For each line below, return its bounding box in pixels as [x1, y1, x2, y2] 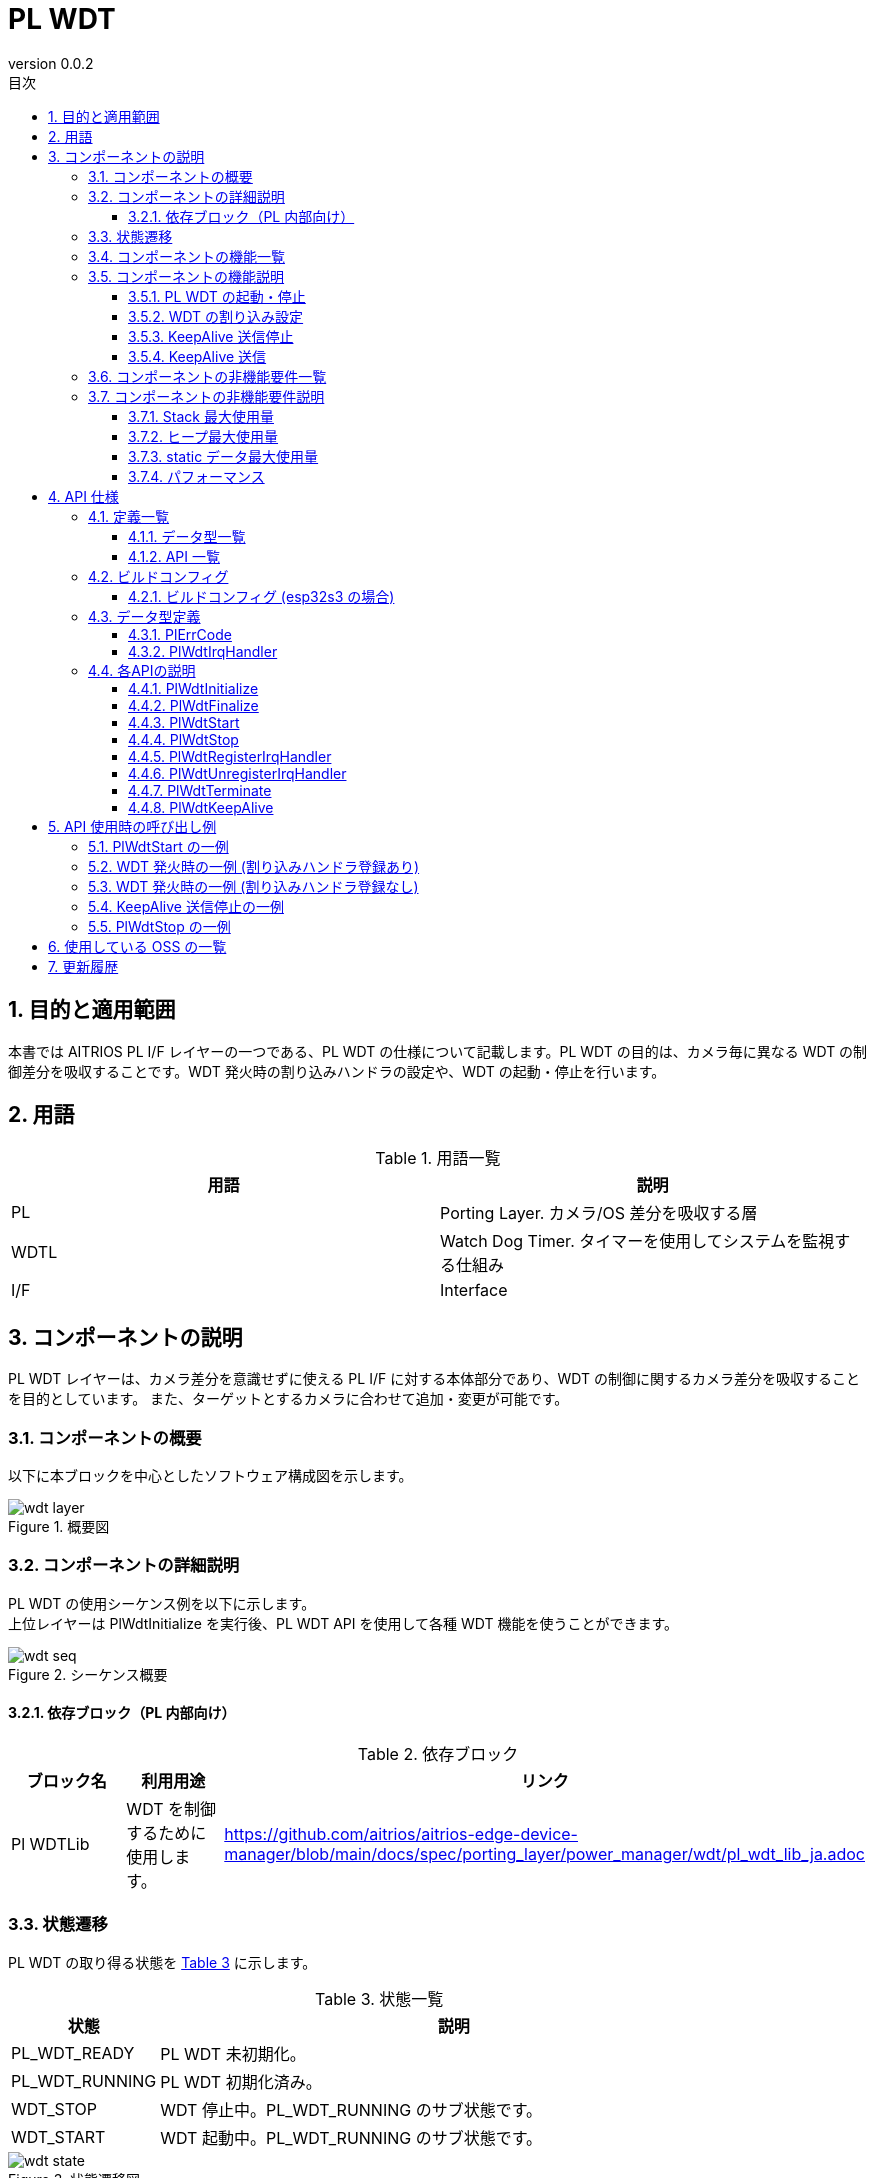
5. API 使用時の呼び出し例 [48, 817, 217, 835]
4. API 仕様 [48, 487, 119, 505]
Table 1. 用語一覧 [375, 1148, 501, 1169]
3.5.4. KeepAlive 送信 [128, 347, 267, 365]
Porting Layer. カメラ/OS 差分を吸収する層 [440, 1203, 758, 1224]
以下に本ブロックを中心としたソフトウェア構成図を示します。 [8, 1467, 413, 1485]
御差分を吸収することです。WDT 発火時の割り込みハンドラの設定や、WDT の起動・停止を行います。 [8, 1062, 666, 1080]
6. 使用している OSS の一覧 [48, 937, 227, 955]
